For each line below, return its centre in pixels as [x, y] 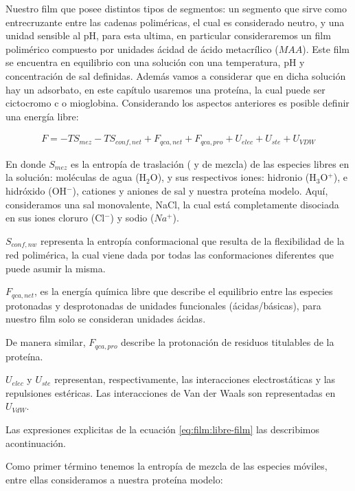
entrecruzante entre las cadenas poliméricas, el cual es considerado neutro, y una [175, 22]
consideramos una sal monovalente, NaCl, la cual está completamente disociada [172, 204]
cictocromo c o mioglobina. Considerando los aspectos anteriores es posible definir [177, 103]
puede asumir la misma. [56, 268]
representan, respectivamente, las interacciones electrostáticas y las [195, 379]
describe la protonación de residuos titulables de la [228, 342]
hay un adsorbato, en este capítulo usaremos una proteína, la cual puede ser [165, 89]
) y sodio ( [132, 218]
